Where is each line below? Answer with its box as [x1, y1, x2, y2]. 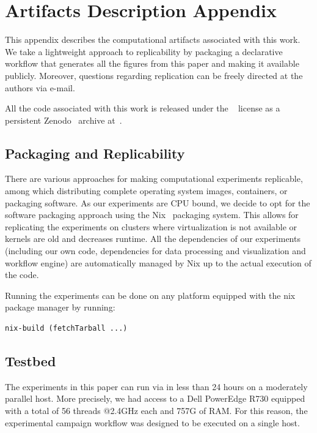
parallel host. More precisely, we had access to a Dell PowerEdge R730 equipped [5, 392, 305, 405]
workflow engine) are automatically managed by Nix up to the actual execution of [5, 256, 312, 269]
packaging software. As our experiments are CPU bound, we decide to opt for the [5, 196, 310, 209]
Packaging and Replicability [5, 143, 185, 162]
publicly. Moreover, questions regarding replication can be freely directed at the [5, 69, 303, 81]
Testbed [5, 352, 56, 370]
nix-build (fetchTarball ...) [5, 324, 128, 333]
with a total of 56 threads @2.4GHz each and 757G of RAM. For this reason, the [5, 404, 308, 416]
